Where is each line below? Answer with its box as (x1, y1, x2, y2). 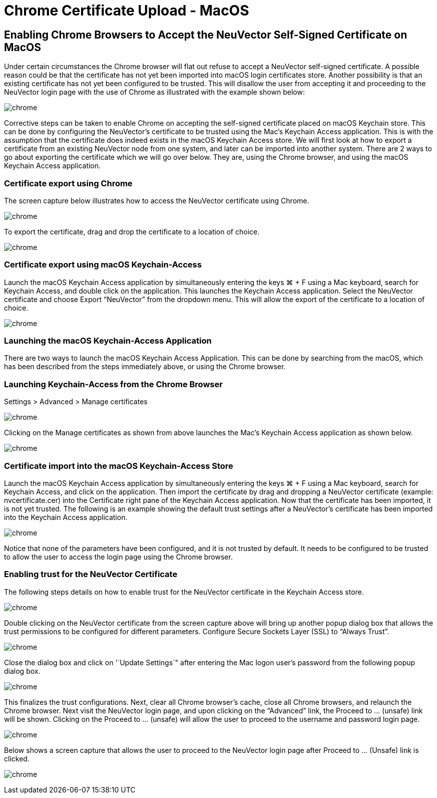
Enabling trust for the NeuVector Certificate (4, 569, 178, 580)
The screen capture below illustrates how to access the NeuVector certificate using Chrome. (4, 196, 309, 205)
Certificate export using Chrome (4, 178, 133, 188)
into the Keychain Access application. (4, 512, 128, 521)
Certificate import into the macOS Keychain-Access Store (4, 460, 233, 471)
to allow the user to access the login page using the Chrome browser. (4, 552, 233, 561)
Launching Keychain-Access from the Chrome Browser (4, 379, 223, 389)
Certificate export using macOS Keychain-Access (4, 259, 202, 270)
